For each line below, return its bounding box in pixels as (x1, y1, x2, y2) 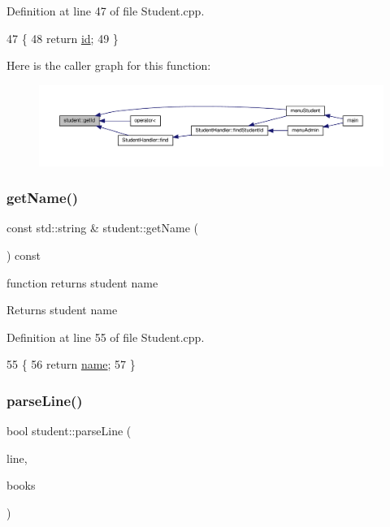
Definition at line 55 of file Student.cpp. (6, 328, 205, 345)
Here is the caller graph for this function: (6, 57, 211, 74)
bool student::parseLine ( (6, 422, 132, 439)
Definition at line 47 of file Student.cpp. (6, 2, 205, 19)
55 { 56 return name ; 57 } (6, 356, 136, 373)
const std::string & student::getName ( (6, 219, 199, 236)
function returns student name (6, 274, 158, 291)
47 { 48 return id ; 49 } (6, 29, 119, 46)
